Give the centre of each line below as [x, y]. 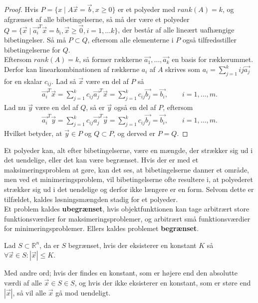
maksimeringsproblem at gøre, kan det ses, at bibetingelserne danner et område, [127, 169]
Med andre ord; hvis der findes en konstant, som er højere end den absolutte [121, 273]
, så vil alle [29, 292]
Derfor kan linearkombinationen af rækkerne [72, 69]
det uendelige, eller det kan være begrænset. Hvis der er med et [101, 160]
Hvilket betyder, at [33, 133]
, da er [49, 245]
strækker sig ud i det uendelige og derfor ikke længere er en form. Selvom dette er [129, 189]
